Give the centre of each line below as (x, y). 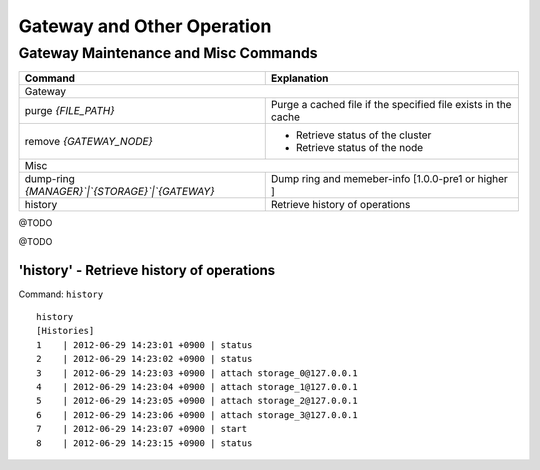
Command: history (61, 294)
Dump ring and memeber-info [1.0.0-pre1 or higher (389, 179)
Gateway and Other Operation (145, 26)
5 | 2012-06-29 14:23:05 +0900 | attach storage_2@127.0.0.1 (197, 401)
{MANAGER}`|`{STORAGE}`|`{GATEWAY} (119, 192)
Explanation (299, 78)
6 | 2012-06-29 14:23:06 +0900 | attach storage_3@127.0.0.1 (197, 414)
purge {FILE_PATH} (69, 111)
